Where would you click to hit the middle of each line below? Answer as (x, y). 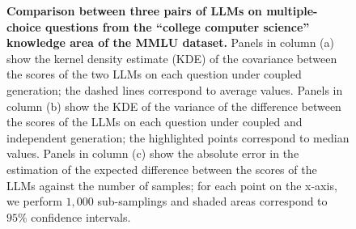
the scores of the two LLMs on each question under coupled (154, 74)
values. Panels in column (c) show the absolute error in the (153, 153)
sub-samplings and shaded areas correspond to (212, 201)
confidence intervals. (81, 216)
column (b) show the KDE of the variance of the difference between (174, 106)
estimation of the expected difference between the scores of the (162, 169)
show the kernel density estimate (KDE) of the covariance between (172, 58)
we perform (34, 201)
